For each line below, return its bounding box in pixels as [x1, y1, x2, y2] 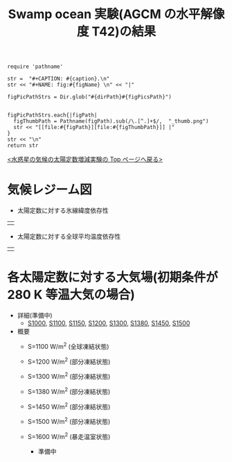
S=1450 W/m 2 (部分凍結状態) [27, 401, 111, 411]
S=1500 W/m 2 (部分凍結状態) [27, 416, 111, 425]
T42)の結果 [91, 24, 157, 40]
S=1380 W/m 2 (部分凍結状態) [27, 386, 111, 395]
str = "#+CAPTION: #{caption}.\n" [7, 76, 110, 83]
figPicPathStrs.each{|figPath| [7, 112, 98, 119]
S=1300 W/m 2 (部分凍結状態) [27, 371, 111, 381]
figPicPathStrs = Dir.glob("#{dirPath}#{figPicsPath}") [7, 94, 172, 101]
